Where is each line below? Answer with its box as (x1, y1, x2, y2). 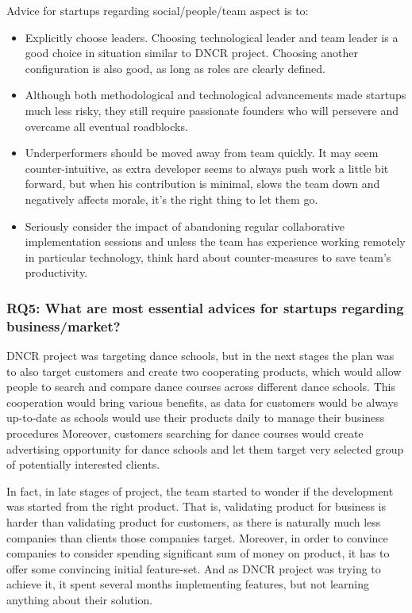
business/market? (6, 316, 121, 335)
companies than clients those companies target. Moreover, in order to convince (6, 529, 388, 546)
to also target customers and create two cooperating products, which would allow (6, 362, 402, 379)
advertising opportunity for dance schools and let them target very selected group (6, 440, 404, 457)
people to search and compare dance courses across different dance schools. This (6, 378, 395, 395)
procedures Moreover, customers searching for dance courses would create (6, 425, 364, 442)
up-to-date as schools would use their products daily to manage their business (6, 409, 385, 426)
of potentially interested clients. (6, 456, 160, 473)
